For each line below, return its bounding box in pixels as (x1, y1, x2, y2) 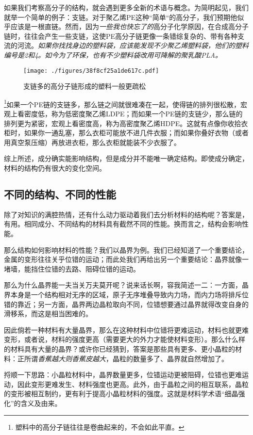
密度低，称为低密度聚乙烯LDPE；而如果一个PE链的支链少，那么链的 (24, 109, 243, 119)
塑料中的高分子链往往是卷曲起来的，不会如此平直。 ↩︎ (15, 421, 185, 432)
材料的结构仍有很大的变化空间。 (4, 163, 106, 173)
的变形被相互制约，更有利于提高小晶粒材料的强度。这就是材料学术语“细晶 (4, 388, 238, 399)
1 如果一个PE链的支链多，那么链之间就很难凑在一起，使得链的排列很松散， (4, 97, 240, 109)
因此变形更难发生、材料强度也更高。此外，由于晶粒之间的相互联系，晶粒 (17, 379, 249, 389)
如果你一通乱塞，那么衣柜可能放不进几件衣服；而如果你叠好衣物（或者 (24, 128, 249, 138)
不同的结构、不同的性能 (4, 187, 116, 202)
